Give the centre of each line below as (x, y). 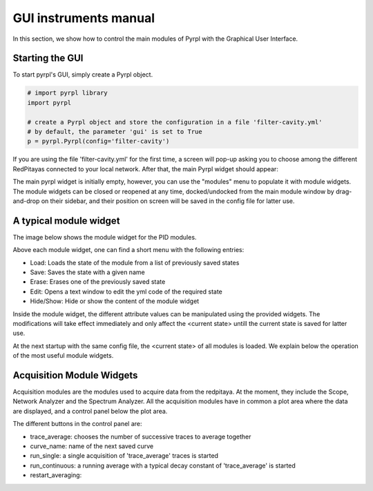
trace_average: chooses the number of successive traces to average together (141, 436)
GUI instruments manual (84, 18)
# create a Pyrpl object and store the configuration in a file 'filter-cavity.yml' (175, 122)
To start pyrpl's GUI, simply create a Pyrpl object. (83, 75)
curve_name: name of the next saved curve (92, 446)
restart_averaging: (56, 475)
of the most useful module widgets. (63, 356)
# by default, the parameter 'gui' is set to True (115, 132)
